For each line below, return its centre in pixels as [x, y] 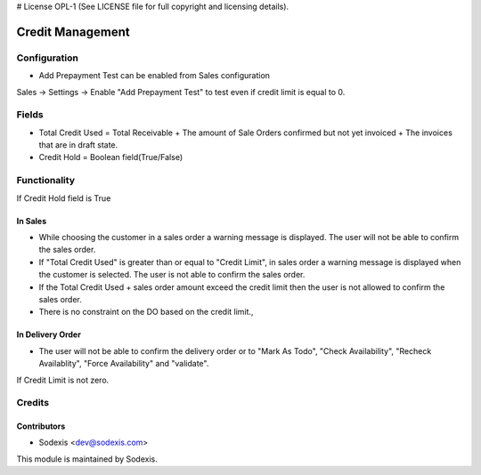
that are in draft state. [78, 145]
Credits [33, 403]
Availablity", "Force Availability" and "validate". [124, 364]
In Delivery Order [49, 334]
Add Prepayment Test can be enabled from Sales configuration [155, 76]
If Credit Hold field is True [64, 198]
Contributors [41, 426]
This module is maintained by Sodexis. [87, 459]
